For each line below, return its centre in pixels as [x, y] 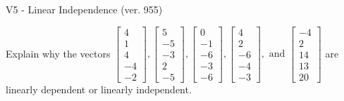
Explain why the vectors [58, 53]
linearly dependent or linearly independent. [99, 89]
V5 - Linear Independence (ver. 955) [84, 9]
